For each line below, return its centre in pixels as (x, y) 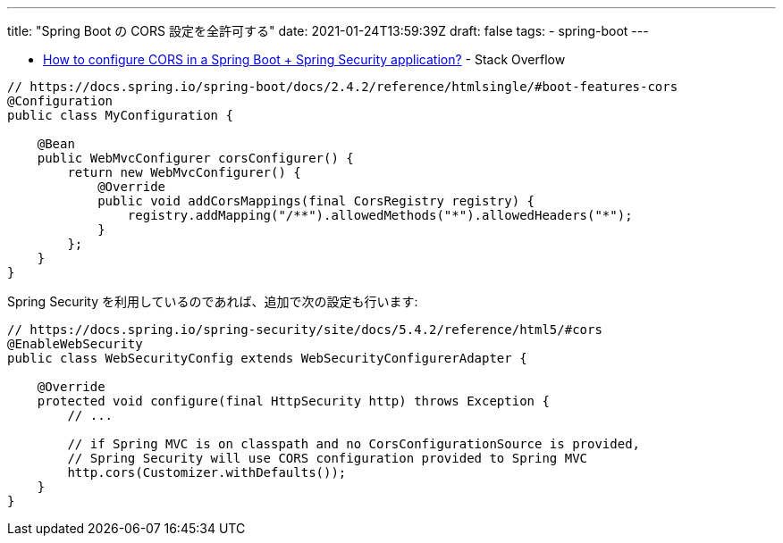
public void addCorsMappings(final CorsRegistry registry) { (316, 201)
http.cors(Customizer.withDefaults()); (207, 472)
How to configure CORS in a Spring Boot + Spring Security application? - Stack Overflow (304, 59)
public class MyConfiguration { (120, 115)
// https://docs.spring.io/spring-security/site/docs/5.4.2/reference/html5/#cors (305, 330)
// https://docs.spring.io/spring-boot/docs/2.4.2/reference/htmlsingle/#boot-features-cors (343, 87)
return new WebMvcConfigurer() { (184, 172)
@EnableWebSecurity (75, 344)
